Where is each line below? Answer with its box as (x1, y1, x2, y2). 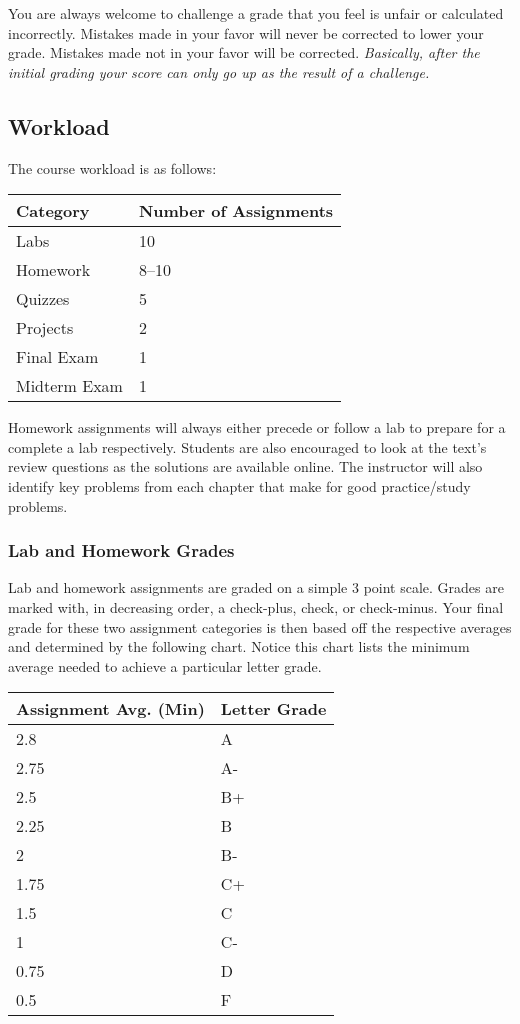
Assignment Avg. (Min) (16, 697, 205, 721)
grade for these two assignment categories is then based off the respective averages (8, 616, 512, 637)
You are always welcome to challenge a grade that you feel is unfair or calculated (8, 3, 504, 23)
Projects (16, 316, 74, 340)
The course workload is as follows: (8, 157, 217, 178)
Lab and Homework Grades (8, 538, 235, 563)
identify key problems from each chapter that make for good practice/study (8, 475, 471, 496)
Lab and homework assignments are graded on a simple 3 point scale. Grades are (8, 577, 504, 598)
